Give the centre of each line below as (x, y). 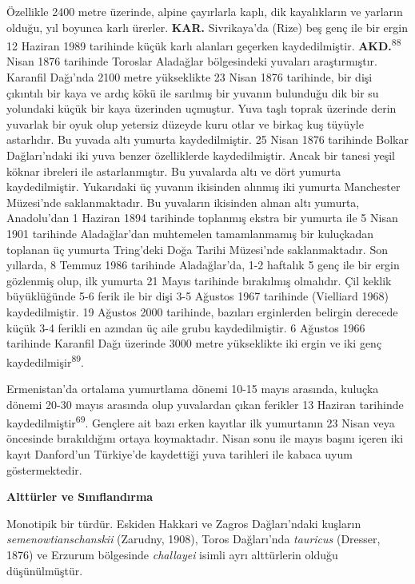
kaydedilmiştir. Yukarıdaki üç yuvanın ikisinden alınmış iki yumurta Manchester (204, 187)
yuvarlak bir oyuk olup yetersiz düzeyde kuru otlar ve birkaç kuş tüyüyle (185, 123)
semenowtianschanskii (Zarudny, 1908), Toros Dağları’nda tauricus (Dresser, (194, 539)
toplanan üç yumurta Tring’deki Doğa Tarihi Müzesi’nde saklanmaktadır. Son (197, 249)
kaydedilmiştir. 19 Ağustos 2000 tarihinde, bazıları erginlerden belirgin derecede (202, 311)
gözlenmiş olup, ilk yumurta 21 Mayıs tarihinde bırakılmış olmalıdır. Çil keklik (199, 280)
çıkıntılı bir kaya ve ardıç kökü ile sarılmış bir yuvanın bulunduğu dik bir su (193, 92)
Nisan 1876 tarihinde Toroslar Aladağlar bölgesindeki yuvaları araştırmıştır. (192, 61)
